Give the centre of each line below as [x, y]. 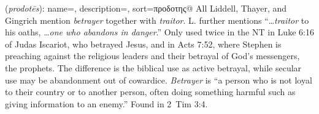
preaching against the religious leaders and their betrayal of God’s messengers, [152, 56]
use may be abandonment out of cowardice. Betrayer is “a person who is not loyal [159, 80]
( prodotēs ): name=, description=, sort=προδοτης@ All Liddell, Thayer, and [146, 8]
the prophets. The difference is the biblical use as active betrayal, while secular [153, 67]
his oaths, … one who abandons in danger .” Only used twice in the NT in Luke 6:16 [159, 32]
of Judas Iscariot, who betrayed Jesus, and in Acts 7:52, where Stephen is [143, 44]
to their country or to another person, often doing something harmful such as [150, 92]
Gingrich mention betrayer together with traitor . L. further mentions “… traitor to [157, 20]
